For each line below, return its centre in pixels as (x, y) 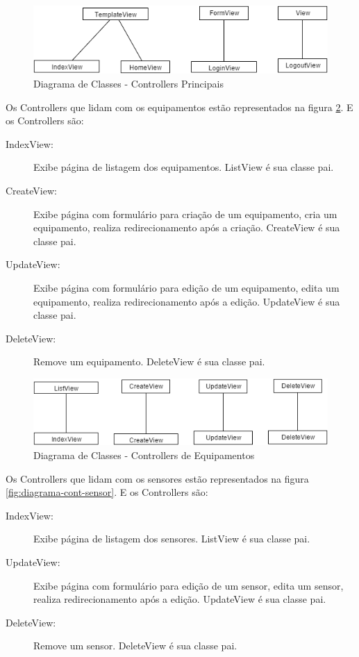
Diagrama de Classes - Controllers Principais (128, 83)
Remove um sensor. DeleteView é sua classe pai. (135, 646)
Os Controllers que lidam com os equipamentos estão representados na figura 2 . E (179, 107)
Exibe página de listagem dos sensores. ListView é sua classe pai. (172, 539)
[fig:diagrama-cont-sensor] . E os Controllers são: (107, 492)
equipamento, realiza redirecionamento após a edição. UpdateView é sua (187, 301)
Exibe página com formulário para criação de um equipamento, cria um (185, 214)
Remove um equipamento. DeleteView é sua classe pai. (149, 361)
